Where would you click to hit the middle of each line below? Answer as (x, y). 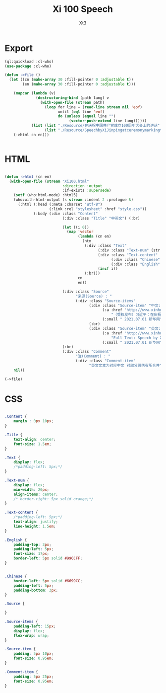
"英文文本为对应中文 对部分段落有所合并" (125, 365)
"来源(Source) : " (94, 296)
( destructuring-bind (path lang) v (73, 98)
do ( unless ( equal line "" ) (87, 116)
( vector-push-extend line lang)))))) (108, 121)
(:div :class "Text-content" (128, 255)
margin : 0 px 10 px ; (34, 421)
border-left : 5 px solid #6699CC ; (48, 581)
